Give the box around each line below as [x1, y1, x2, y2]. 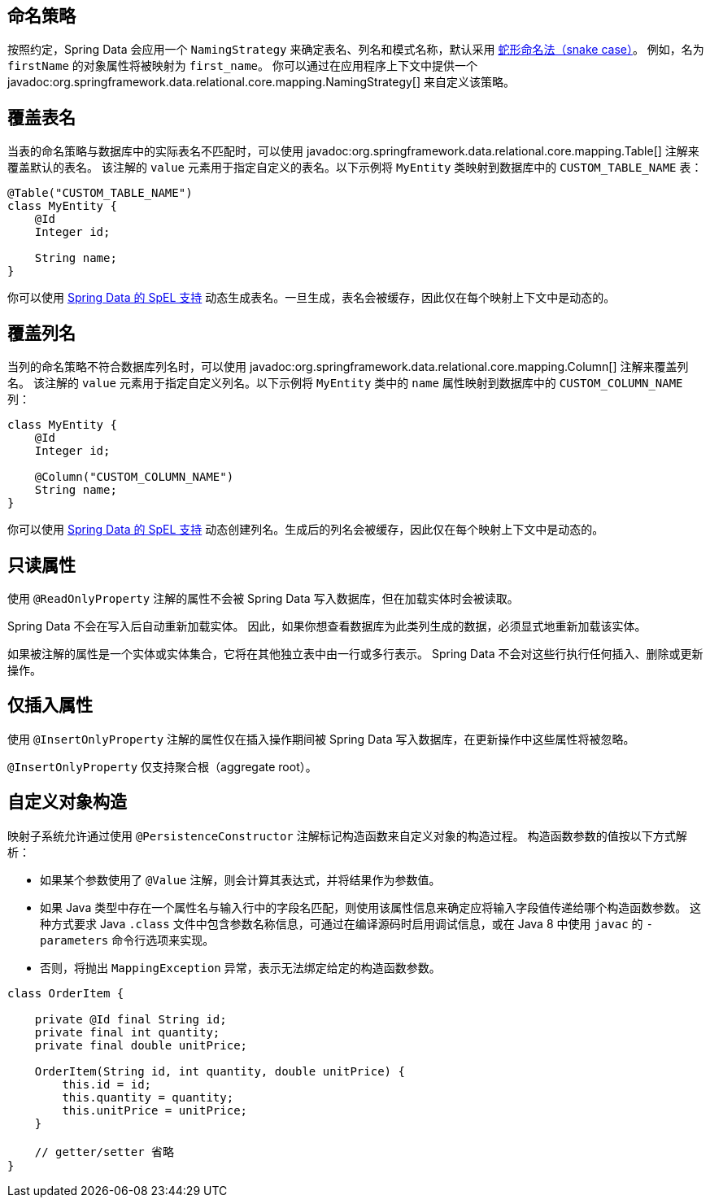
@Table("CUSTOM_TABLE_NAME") [7, 186, 193, 200]
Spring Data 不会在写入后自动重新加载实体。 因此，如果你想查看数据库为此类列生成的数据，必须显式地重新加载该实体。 [7, 618, 647, 633]
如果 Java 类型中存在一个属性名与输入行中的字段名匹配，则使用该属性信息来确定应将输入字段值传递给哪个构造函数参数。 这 [40, 900, 702, 914]
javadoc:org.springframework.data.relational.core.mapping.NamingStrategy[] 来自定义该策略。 [7, 75, 516, 89]
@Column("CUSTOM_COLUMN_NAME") [34, 470, 234, 484]
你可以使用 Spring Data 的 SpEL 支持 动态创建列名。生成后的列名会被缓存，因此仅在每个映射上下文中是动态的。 [7, 522, 604, 537]
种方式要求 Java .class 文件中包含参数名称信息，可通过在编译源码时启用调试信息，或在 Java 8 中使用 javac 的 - [40, 916, 653, 931]
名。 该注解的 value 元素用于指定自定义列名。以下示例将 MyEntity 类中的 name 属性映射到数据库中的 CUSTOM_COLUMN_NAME [7, 376, 683, 390]
